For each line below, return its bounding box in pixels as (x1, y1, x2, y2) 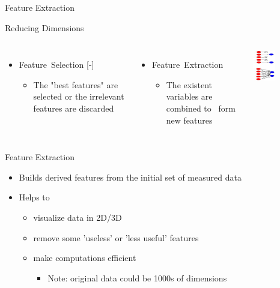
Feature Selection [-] (19, 58, 94, 71)
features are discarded (33, 101, 114, 114)
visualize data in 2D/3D (33, 211, 122, 223)
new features (166, 113, 213, 126)
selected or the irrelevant (33, 90, 124, 103)
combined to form (166, 101, 236, 114)
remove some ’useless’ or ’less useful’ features (33, 231, 199, 244)
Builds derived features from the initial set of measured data (19, 170, 242, 183)
